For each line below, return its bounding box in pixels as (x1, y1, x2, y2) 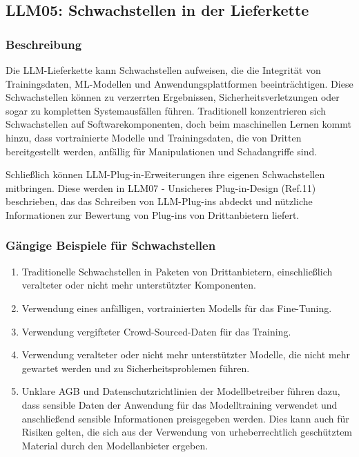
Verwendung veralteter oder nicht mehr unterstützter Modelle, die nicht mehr (21, 347, 351, 362)
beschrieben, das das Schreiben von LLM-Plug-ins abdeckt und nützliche (6, 194, 313, 208)
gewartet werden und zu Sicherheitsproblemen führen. (21, 360, 250, 375)
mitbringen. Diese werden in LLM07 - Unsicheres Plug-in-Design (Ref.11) (6, 180, 316, 195)
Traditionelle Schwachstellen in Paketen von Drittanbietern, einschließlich (21, 264, 333, 278)
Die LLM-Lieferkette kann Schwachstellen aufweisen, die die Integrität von (6, 63, 321, 77)
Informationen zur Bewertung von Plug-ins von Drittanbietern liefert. (6, 207, 300, 222)
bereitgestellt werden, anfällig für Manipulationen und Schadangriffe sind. (6, 144, 318, 158)
